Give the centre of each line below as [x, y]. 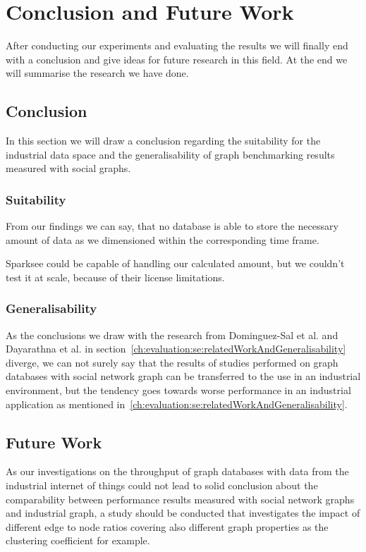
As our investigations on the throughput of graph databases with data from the [177, 471]
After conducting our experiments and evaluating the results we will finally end [177, 45]
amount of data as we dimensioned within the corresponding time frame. [163, 239]
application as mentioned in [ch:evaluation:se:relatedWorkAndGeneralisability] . [177, 404]
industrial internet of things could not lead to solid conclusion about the [162, 485]
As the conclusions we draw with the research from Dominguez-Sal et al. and [172, 335]
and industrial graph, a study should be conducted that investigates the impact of [183, 513]
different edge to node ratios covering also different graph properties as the [167, 526]
